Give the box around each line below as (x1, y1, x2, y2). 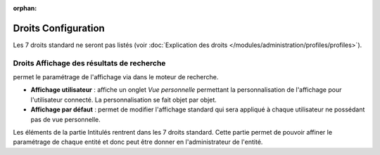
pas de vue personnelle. (30, 115, 101, 123)
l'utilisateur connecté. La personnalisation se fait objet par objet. (30, 95, 217, 104)
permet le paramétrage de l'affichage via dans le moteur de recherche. (13, 73, 219, 81)
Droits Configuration (13, 22, 105, 34)
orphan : (13, 4, 37, 12)
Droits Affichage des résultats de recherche (13, 58, 166, 68)
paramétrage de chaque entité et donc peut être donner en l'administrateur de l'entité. (13, 137, 263, 147)
